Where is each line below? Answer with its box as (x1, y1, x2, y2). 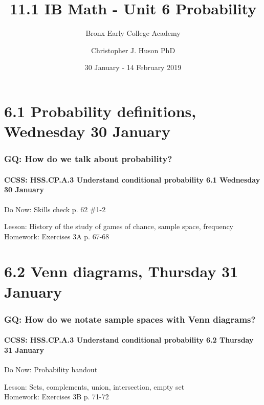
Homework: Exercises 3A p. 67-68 (4, 231, 109, 241)
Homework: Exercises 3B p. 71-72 (4, 391, 109, 402)
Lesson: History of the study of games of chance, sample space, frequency (4, 221, 233, 232)
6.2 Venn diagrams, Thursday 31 (4, 261, 238, 282)
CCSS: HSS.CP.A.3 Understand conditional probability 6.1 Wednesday (4, 174, 260, 185)
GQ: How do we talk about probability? (4, 152, 172, 165)
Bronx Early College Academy (85, 28, 181, 38)
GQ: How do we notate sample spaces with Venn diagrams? (4, 312, 256, 325)
